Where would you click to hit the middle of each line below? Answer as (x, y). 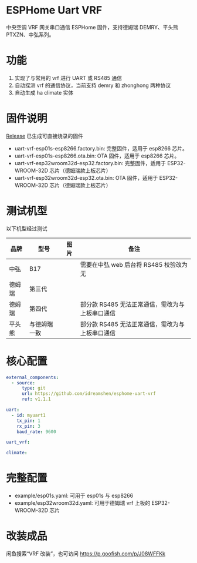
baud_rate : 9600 (37, 432)
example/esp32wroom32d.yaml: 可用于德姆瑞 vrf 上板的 (82, 503)
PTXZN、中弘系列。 (30, 34)
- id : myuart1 (28, 415)
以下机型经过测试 (27, 228)
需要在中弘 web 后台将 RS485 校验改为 (134, 264)
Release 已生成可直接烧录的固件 (45, 136)
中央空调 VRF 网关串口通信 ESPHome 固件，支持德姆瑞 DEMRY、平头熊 (92, 27)
